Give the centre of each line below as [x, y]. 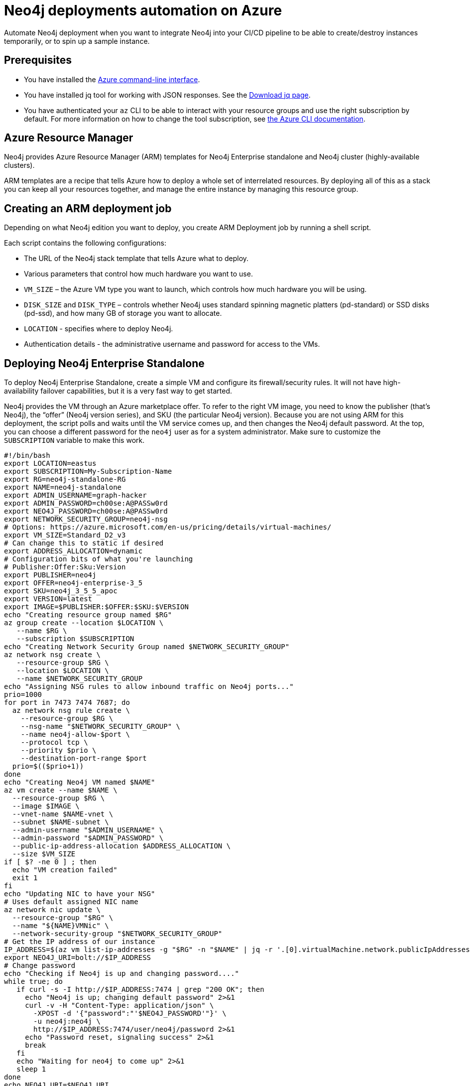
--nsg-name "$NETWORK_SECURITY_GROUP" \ [101, 727]
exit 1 [25, 878]
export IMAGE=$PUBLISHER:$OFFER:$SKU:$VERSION [96, 607]
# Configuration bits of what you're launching [99, 559]
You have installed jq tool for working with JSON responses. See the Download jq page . [167, 95]
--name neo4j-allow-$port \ [75, 735]
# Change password [40, 966]
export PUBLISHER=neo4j [50, 575]
